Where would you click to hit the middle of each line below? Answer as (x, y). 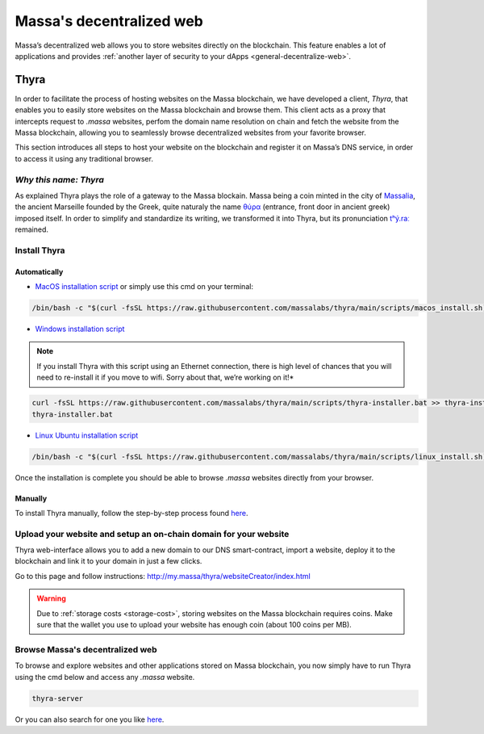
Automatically (39, 271)
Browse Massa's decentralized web (86, 649)
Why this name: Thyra (59, 179)
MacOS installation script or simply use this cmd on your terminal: (144, 287)
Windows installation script (80, 329)
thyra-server (58, 698)
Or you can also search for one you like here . (90, 719)
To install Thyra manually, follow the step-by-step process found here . (132, 513)
